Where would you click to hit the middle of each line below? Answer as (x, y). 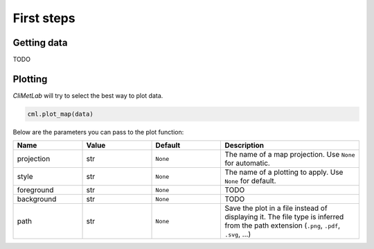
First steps (44, 18)
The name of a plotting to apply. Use (284, 172)
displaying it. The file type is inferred (284, 217)
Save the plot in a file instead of (276, 208)
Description (244, 146)
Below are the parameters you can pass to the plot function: (98, 132)
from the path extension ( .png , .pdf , (283, 225)
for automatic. (247, 163)
